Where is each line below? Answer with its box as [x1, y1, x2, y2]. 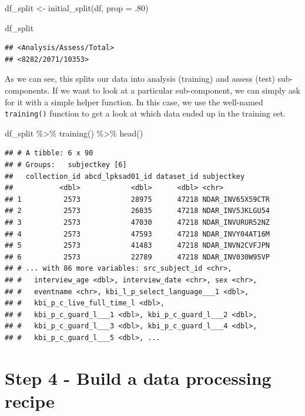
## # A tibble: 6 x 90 [5, 149, 93, 158]
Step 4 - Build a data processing [5, 365, 272, 390]
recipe [5, 388, 55, 412]
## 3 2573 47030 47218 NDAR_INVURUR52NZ [5, 218, 270, 227]
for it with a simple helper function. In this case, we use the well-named [5, 95, 263, 108]
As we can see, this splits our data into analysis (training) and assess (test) [5, 72, 275, 85]
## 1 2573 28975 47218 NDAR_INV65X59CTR [5, 195, 270, 204]
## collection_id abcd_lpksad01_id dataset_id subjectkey [5, 172, 245, 181]
